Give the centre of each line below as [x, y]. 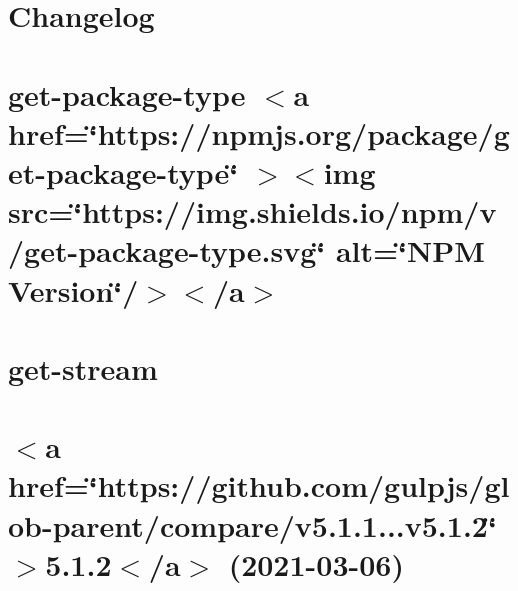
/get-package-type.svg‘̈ [167, 250]
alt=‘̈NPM [410, 250]
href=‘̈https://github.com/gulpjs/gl [259, 485]
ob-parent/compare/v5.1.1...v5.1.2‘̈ [252, 524]
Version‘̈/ [73, 289]
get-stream [83, 367]
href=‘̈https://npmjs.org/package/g [259, 132]
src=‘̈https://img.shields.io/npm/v [252, 211]
